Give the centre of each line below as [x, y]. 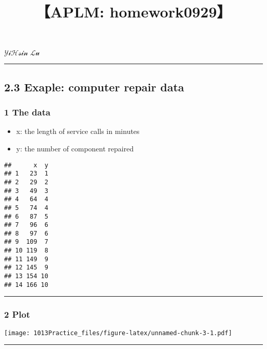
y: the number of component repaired [75, 148]
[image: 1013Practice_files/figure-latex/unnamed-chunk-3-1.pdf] [118, 333]
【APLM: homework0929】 [133, 12]
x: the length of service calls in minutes [78, 131]
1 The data [27, 112]
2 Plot [17, 314]
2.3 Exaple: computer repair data [94, 86]
